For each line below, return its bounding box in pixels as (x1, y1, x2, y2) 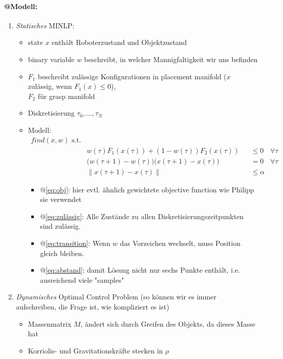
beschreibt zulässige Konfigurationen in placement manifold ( (37, 71, 227, 81)
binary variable (28, 54, 75, 64)
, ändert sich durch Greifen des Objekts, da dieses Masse (80, 318, 256, 329)
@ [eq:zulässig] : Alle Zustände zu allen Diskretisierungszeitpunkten (40, 211, 244, 221)
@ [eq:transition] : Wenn (40, 238, 110, 248)
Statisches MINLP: (16, 20, 75, 30)
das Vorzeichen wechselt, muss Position (120, 238, 241, 248)
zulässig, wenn (28, 81, 72, 91)
